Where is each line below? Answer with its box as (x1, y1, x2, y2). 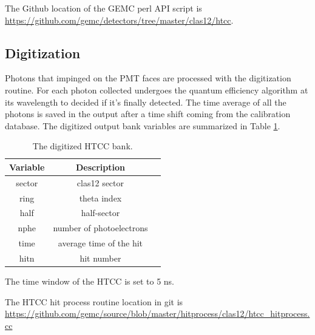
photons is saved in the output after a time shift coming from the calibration (5, 107, 291, 120)
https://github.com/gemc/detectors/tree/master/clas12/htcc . (5, 13, 234, 26)
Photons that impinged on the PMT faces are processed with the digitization (5, 72, 291, 84)
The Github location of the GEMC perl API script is (5, 2, 202, 14)
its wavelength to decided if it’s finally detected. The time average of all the (5, 95, 286, 108)
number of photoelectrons (53, 222, 148, 234)
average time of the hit (58, 237, 143, 249)
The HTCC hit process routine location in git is (5, 295, 183, 308)
